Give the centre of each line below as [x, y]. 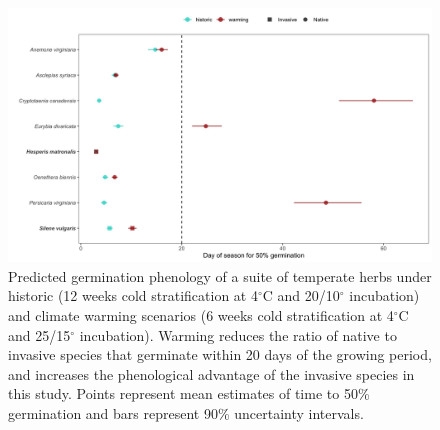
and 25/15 [39, 334]
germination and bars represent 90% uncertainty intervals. [186, 412]
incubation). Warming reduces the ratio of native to [238, 334]
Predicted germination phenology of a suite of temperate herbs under [220, 275]
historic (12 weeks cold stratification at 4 [133, 295]
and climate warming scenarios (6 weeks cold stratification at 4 [201, 315]
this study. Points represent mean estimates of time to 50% [189, 393]
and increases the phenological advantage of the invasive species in [211, 373]
